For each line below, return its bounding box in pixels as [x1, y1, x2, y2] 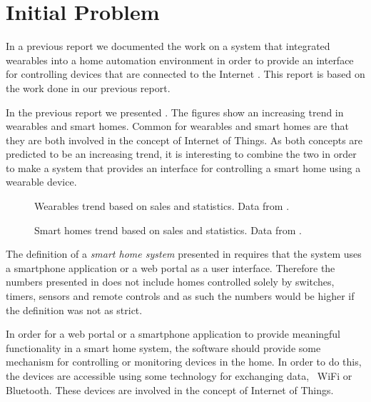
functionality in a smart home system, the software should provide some [6, 340, 321, 355]
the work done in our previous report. [6, 80, 171, 95]
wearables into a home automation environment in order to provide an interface [6, 52, 354, 67]
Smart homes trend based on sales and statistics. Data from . [34, 222, 302, 237]
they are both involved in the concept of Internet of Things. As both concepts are [6, 132, 363, 147]
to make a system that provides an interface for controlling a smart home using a [6, 160, 361, 175]
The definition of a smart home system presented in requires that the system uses [6, 246, 362, 261]
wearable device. [6, 174, 77, 189]
